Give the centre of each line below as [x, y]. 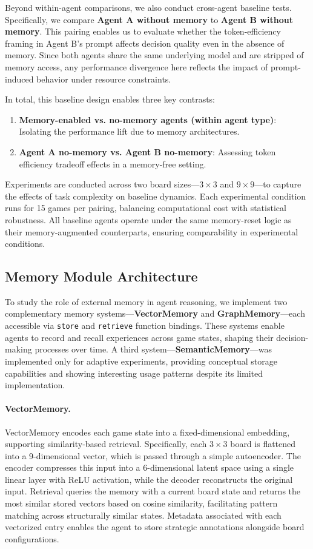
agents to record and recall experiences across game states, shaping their [139, 337]
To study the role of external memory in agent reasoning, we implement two [146, 301]
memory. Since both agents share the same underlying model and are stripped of [154, 55]
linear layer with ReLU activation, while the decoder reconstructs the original [149, 479]
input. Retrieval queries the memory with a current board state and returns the [153, 491]
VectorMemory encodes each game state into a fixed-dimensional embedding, [147, 432]
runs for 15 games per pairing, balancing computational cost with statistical [146, 208]
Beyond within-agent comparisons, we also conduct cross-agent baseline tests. [148, 7]
